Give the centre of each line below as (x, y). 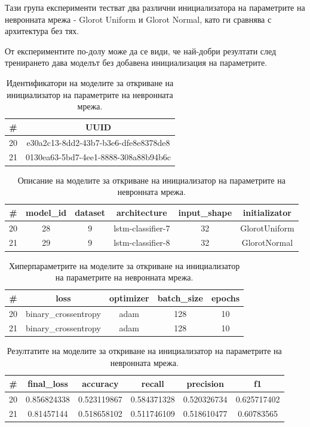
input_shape (205, 212)
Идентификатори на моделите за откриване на (90, 82)
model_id (46, 212)
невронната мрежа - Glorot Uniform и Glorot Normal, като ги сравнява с (138, 19)
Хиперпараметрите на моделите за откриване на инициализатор (124, 265)
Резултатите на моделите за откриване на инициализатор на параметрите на (144, 351)
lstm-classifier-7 (142, 228)
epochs (225, 298)
